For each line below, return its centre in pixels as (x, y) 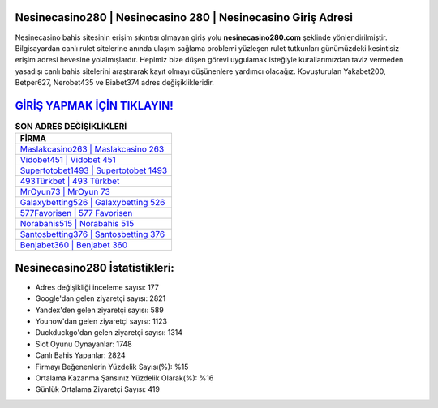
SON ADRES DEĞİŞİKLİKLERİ (71, 127)
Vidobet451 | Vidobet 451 (68, 160)
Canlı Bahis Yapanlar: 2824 (80, 355)
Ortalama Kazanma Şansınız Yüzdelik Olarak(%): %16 (125, 378)
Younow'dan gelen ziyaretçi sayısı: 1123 (101, 321)
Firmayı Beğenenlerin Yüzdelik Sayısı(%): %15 (112, 367)
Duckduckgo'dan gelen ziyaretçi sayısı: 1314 (109, 333)
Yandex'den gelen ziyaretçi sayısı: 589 (99, 310)
